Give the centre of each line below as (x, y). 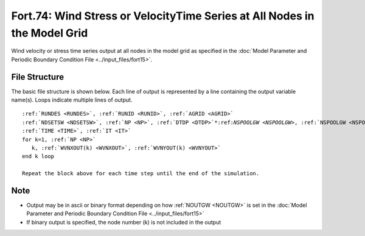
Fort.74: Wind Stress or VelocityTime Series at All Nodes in (163, 16)
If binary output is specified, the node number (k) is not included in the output (124, 222)
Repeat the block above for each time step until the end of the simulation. (141, 174)
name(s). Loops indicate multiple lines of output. (72, 100)
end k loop (38, 156)
